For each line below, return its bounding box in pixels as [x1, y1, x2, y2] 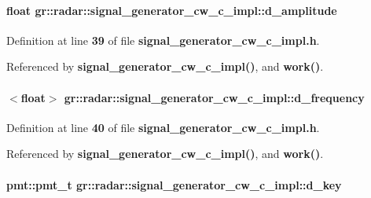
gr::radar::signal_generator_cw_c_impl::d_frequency [64, 89, 365, 105]
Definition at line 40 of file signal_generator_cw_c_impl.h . [6, 119, 320, 135]
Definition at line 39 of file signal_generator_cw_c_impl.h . [6, 31, 320, 48]
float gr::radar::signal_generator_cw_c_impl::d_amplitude [6, 2, 337, 18]
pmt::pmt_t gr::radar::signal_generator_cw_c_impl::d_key [6, 176, 342, 192]
